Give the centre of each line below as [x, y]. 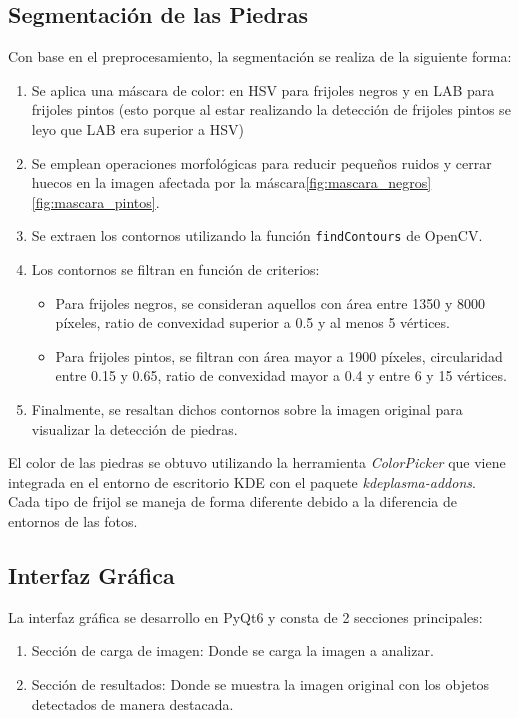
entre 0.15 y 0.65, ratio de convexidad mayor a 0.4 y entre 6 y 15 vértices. [281, 375]
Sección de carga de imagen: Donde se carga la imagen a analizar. [232, 650]
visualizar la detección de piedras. [134, 428]
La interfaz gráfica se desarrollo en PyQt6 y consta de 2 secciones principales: [245, 616]
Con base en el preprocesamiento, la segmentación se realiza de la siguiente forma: [260, 56]
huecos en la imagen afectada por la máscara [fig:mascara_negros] [231, 182]
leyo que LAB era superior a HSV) [137, 128]
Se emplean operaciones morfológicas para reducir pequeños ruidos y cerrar [261, 162]
